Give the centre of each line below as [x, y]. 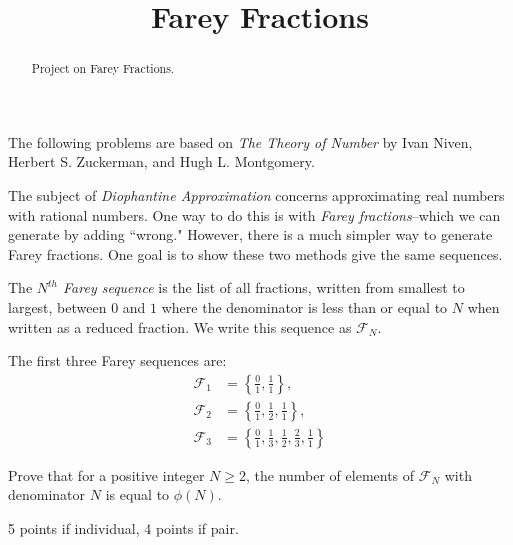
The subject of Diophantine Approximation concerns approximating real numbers [256, 195]
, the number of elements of [330, 474]
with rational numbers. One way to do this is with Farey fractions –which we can [254, 214]
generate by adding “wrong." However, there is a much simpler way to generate [250, 234]
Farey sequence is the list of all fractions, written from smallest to [264, 287]
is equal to [137, 494]
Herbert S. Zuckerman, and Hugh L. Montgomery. [161, 161]
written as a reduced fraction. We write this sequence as [180, 326]
